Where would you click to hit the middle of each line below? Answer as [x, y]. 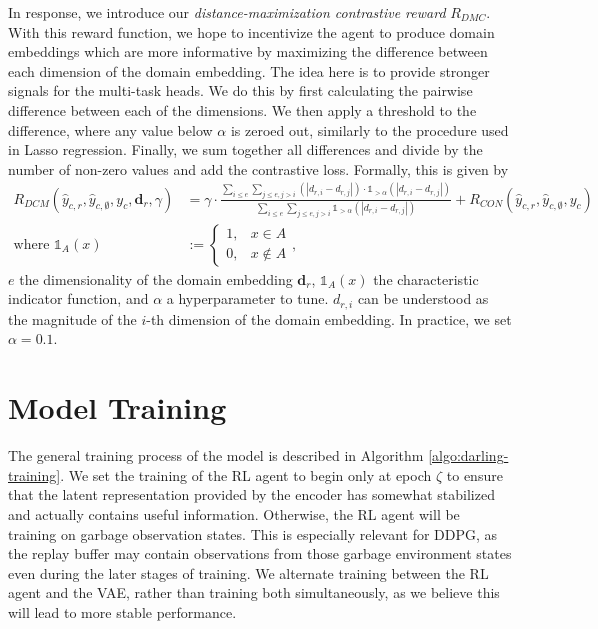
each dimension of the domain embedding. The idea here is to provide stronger [249, 70]
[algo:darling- [468, 455]
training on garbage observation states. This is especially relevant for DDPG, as [253, 533]
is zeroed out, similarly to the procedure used [369, 129]
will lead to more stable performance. [122, 611]
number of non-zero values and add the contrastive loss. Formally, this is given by [258, 168]
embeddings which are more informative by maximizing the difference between [248, 51]
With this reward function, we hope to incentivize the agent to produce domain [251, 31]
